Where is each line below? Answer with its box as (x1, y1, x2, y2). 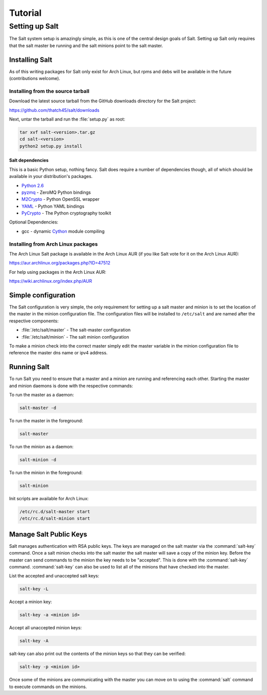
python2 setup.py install (19, 143, 83, 149)
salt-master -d (19, 405, 56, 411)
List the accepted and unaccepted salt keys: (9, 573, 99, 579)
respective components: (9, 318, 59, 324)
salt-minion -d (19, 457, 56, 463)
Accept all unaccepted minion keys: (9, 625, 82, 631)
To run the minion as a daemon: (9, 444, 74, 450)
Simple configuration (9, 291, 76, 299)
